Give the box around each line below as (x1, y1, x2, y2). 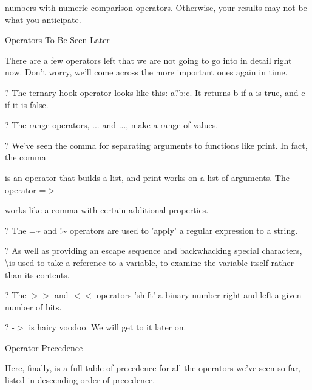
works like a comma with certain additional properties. (5, 204, 209, 216)
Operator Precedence (5, 341, 83, 354)
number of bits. (5, 300, 62, 313)
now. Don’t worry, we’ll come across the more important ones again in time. (5, 66, 288, 78)
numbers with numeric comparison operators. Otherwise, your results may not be (5, 1, 307, 13)
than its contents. (5, 268, 70, 281)
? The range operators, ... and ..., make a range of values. (5, 118, 219, 131)
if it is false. (5, 98, 49, 111)
